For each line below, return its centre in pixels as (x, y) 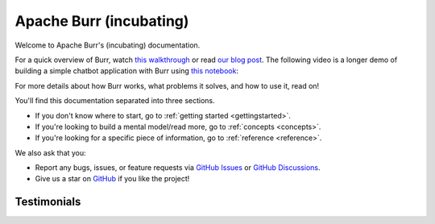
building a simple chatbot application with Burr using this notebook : (127, 71)
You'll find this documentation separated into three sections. (115, 101)
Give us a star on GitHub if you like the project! (112, 179)
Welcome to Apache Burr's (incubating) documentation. (108, 45)
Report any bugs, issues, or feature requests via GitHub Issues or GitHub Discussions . (178, 168)
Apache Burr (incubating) (102, 21)
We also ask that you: (50, 152)
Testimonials (48, 202)
